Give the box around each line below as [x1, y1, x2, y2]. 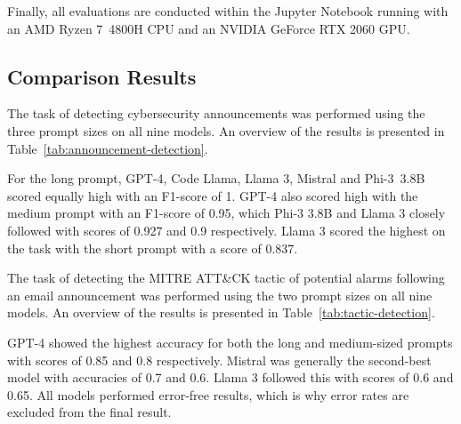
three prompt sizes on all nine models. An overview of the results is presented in [7, 121, 445, 140]
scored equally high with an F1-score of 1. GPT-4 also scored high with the [7, 186, 418, 204]
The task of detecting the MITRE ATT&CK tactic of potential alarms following [7, 268, 445, 287]
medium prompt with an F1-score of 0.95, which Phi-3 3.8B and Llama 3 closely [7, 204, 446, 222]
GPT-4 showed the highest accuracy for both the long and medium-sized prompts [7, 332, 453, 351]
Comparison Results [7, 62, 197, 90]
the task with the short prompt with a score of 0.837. [7, 238, 298, 257]
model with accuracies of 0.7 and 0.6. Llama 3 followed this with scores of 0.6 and [7, 368, 454, 387]
